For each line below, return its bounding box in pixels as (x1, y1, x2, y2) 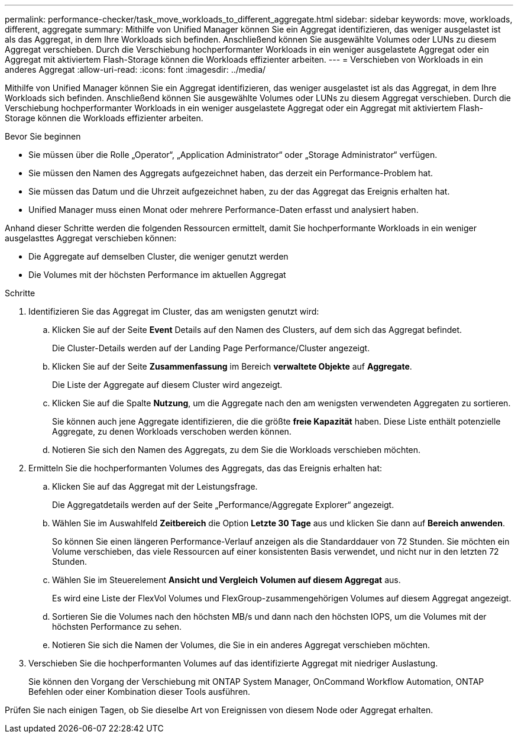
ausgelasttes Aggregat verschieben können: (5, 233, 177, 243)
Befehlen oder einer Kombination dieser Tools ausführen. (28, 687, 251, 697)
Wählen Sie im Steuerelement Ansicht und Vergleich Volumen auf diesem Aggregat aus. (52, 575, 401, 585)
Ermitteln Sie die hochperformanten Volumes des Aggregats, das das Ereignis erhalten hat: (28, 463, 383, 473)
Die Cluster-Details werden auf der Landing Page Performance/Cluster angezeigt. (52, 343, 370, 353)
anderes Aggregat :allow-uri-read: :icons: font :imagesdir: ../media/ (5, 64, 266, 75)
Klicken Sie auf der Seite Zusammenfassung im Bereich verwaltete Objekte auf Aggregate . (52, 361, 412, 371)
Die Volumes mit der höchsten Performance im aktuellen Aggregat (28, 270, 286, 280)
